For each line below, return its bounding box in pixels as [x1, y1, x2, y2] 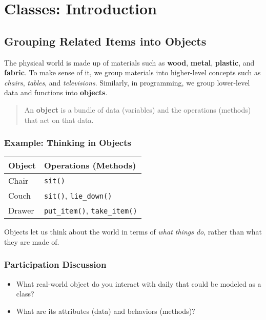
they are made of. [4, 236, 59, 247]
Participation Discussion [4, 258, 107, 271]
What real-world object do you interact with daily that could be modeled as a [16, 278, 261, 289]
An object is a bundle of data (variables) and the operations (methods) [24, 104, 251, 115]
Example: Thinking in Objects [4, 136, 131, 149]
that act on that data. [24, 114, 94, 125]
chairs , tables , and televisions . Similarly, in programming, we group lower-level [4, 77, 250, 88]
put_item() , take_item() [44, 204, 137, 217]
